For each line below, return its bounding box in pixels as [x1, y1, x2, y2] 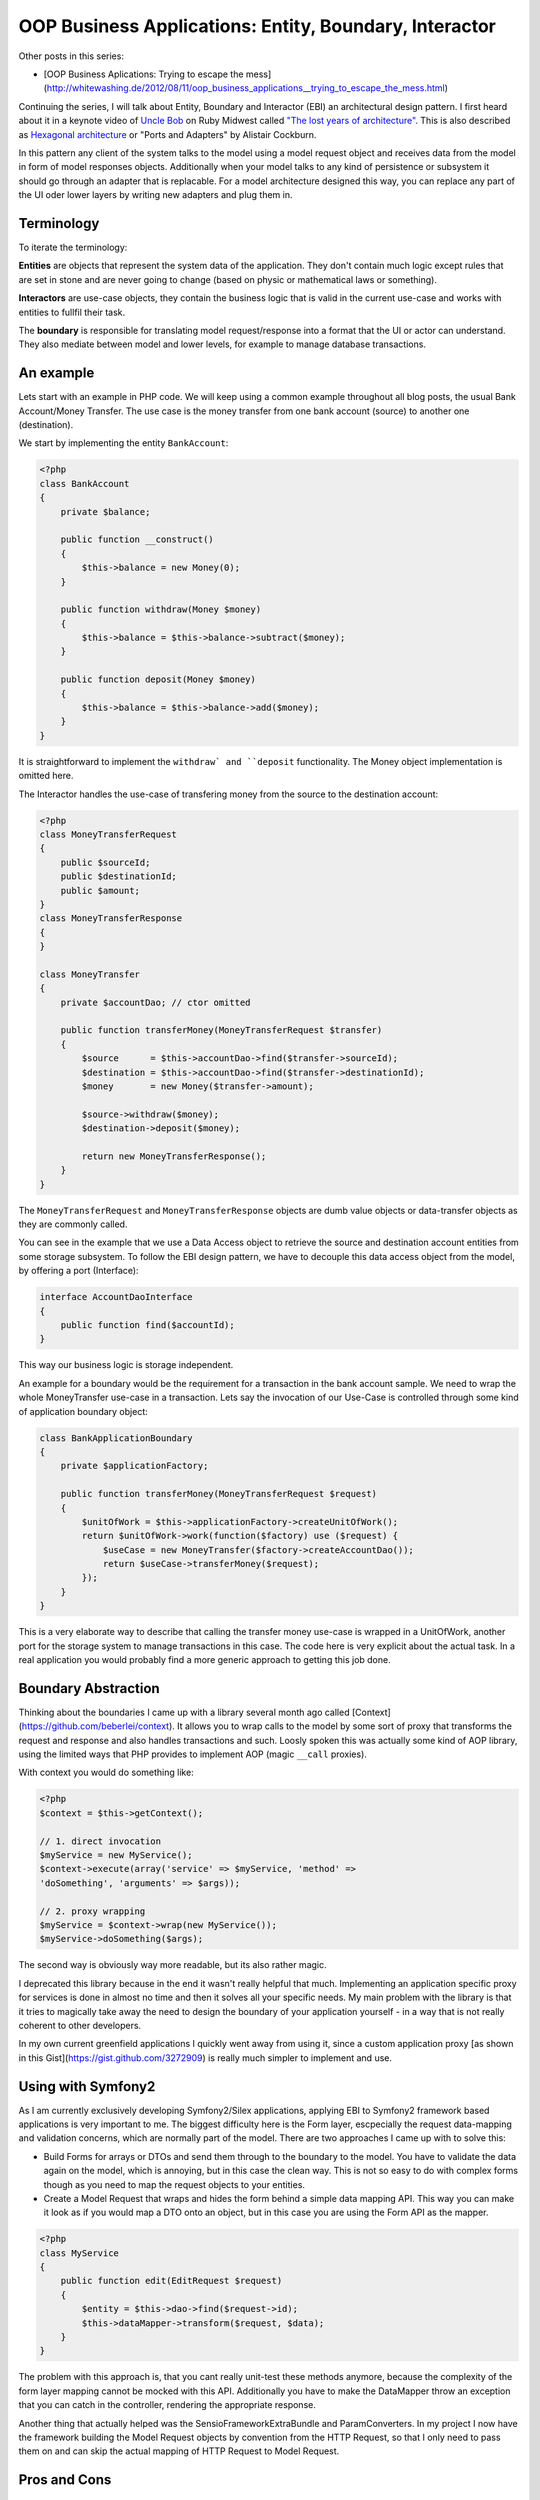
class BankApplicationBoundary [39, 1432, 194, 1444]
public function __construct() [60, 534, 214, 545]
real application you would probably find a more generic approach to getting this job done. [18, 1654, 391, 1665]
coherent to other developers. [18, 2019, 142, 2031]
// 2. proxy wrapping [39, 1905, 146, 1917]
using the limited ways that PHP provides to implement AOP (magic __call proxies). [18, 1748, 367, 1760]
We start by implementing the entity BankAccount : [18, 437, 229, 449]
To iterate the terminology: [18, 241, 128, 253]
